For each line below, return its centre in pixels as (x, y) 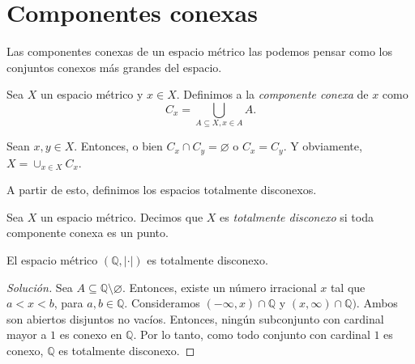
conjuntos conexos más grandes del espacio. (114, 67)
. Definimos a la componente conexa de (272, 94)
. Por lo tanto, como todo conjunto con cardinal (252, 334)
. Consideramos (162, 303)
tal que (348, 287)
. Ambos (377, 303)
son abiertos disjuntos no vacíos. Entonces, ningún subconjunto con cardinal (195, 318)
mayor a (27, 334)
